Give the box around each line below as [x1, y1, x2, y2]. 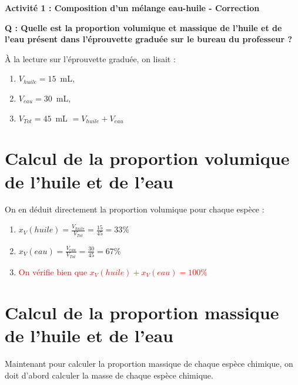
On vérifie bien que [18, 266, 88, 278]
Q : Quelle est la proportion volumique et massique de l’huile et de [5, 21, 282, 33]
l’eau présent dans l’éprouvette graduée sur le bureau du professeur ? [5, 33, 293, 45]
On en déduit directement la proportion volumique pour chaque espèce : [5, 203, 264, 215]
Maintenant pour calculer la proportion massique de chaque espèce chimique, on [5, 357, 293, 369]
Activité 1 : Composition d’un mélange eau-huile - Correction [5, 2, 260, 13]
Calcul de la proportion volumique [5, 146, 290, 170]
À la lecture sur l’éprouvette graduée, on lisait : [5, 52, 176, 65]
